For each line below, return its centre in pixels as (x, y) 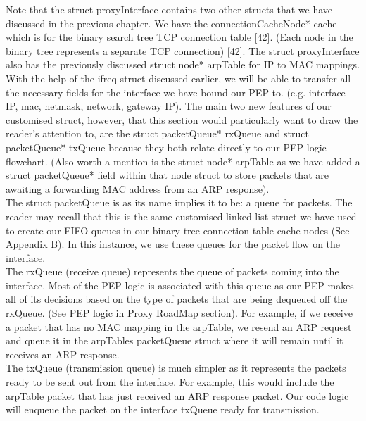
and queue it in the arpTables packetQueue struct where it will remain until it (175, 340)
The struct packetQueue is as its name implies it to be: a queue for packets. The (179, 202)
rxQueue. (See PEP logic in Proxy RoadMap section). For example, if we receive (179, 313)
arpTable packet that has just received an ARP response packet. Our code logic (177, 395)
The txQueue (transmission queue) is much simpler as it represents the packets (176, 368)
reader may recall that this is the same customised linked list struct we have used (181, 216)
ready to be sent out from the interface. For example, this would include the (170, 382)
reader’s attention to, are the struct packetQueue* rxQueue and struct (157, 133)
